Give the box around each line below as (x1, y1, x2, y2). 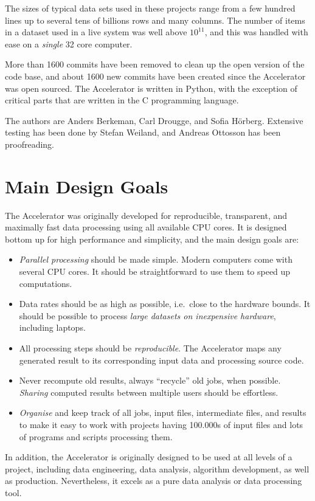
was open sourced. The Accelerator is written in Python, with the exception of (5, 81, 297, 94)
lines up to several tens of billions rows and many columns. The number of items (5, 13, 305, 26)
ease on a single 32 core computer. (5, 37, 133, 50)
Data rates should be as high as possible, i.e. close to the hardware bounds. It (19, 297, 311, 310)
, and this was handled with (204, 26, 308, 38)
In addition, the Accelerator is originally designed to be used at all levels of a (5, 451, 292, 463)
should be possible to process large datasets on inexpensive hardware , (19, 309, 276, 322)
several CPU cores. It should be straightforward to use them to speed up (19, 265, 291, 278)
